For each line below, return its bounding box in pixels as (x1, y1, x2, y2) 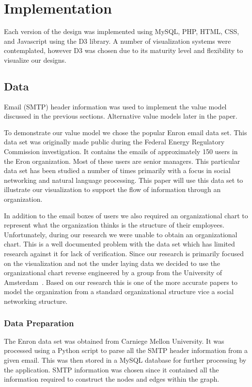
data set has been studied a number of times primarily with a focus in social (4, 165, 231, 176)
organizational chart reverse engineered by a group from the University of (4, 267, 222, 278)
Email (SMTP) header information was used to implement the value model (4, 101, 227, 111)
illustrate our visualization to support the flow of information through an (4, 184, 221, 194)
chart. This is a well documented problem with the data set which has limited (4, 239, 235, 249)
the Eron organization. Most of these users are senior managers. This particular (4, 156, 240, 166)
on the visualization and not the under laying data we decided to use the (4, 258, 220, 268)
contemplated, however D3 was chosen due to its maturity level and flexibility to (4, 45, 243, 55)
